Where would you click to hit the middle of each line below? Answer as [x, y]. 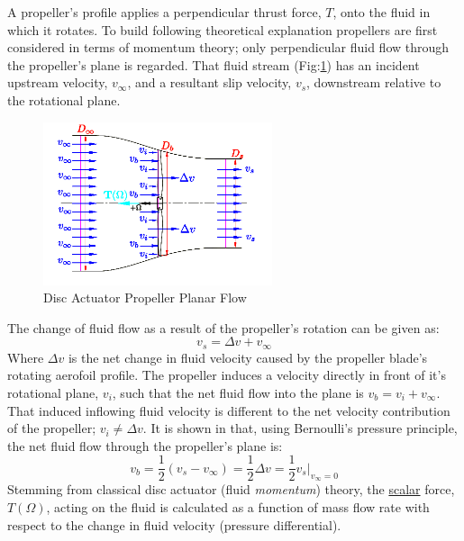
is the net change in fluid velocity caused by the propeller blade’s [248, 357]
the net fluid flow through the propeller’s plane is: [145, 445]
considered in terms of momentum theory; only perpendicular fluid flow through [228, 47]
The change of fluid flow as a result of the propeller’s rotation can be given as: [223, 327]
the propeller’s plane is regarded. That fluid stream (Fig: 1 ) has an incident [214, 64]
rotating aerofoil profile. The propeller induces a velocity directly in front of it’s [227, 375]
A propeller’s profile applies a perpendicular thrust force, [164, 12]
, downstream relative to [374, 82]
